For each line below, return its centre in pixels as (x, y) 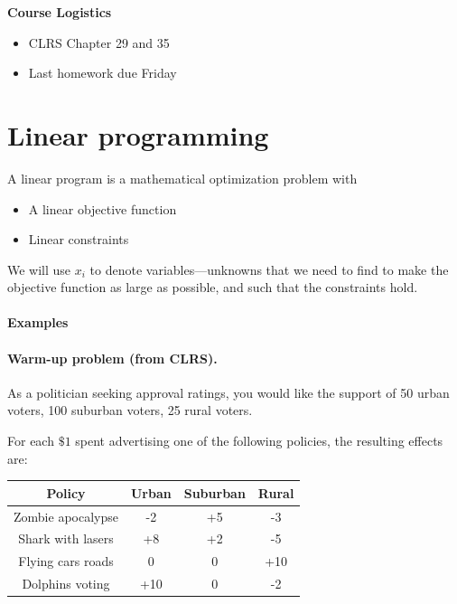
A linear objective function (103, 208)
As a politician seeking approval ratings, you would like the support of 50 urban (228, 392)
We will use (39, 269)
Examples (38, 322)
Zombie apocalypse (66, 516)
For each (31, 441)
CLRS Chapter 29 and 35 (99, 42)
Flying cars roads (66, 561)
